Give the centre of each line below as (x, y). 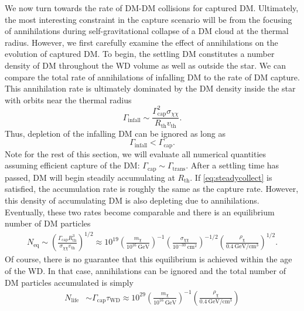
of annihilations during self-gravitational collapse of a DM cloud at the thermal (147, 31)
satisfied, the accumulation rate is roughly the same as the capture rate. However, (152, 189)
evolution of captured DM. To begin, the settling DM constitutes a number (140, 54)
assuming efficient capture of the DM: (72, 165)
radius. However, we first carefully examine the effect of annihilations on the (141, 42)
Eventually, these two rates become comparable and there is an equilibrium (140, 212)
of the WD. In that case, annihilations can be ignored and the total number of (145, 270)
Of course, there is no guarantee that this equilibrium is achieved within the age (148, 259)
